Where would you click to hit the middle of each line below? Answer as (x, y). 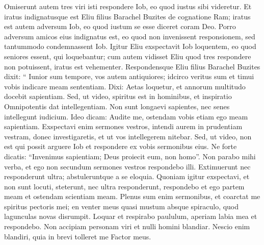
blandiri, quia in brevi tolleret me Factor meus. (78, 236)
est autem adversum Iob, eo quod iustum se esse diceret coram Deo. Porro (120, 26)
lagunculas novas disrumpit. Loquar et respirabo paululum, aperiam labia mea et (131, 216)
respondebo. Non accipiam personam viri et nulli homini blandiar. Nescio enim (127, 226)
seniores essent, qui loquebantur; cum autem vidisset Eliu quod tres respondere (128, 56)
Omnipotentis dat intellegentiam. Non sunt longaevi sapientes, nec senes (117, 106)
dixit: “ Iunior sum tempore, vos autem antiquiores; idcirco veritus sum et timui (129, 76)
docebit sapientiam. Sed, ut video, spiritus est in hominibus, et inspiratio (118, 96)
